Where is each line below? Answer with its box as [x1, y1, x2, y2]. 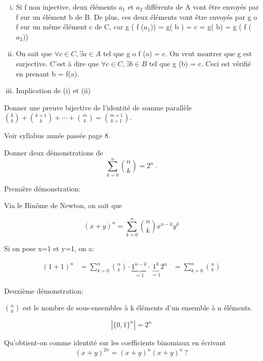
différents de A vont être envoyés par [145, 2, 259, 12]
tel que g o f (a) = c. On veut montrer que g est [103, 48, 252, 59]
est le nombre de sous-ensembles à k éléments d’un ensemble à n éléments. [23, 302, 252, 313]
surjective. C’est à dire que [16, 58, 99, 68]
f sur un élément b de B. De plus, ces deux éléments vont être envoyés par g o [16, 11, 257, 22]
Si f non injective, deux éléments [16, 2, 117, 12]
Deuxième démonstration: [4, 285, 83, 296]
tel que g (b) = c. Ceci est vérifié [149, 58, 251, 68]
